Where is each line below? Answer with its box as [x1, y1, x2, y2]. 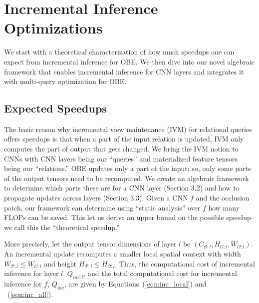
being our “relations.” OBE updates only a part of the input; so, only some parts [4, 163, 251, 173]
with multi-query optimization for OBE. [4, 76, 127, 86]
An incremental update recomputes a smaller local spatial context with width [4, 248, 241, 259]
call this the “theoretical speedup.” [14, 221, 120, 232]
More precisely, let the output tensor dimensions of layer [4, 238, 177, 249]
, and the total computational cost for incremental [83, 268, 237, 278]
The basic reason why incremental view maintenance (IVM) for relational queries [4, 123, 252, 134]
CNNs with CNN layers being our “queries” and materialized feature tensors [4, 153, 238, 163]
